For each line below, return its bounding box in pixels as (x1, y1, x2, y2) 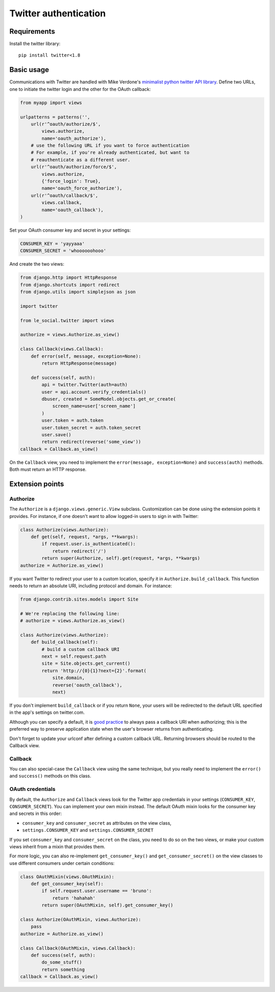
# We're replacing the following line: (20, 610, 120, 616)
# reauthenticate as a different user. (31, 157, 131, 163)
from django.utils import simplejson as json (20, 289, 136, 295)
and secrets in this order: (9, 810, 62, 816)
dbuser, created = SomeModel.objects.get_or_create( (41, 396, 176, 402)
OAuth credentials (9, 786, 56, 793)
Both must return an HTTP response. (9, 466, 87, 473)
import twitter (20, 303, 58, 309)
